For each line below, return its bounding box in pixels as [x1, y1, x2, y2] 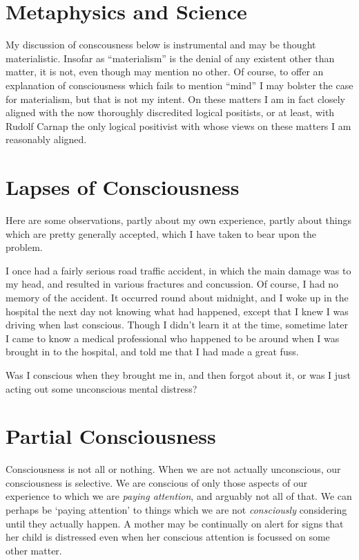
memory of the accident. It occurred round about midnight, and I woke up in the [6, 290, 349, 304]
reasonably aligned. [6, 132, 87, 147]
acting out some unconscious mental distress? [6, 381, 197, 395]
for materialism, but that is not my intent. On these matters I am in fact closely [6, 91, 346, 106]
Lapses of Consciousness [6, 173, 240, 201]
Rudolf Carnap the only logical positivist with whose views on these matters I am [6, 118, 351, 133]
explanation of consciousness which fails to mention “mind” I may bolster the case [6, 77, 353, 92]
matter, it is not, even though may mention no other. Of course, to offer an [6, 64, 324, 79]
